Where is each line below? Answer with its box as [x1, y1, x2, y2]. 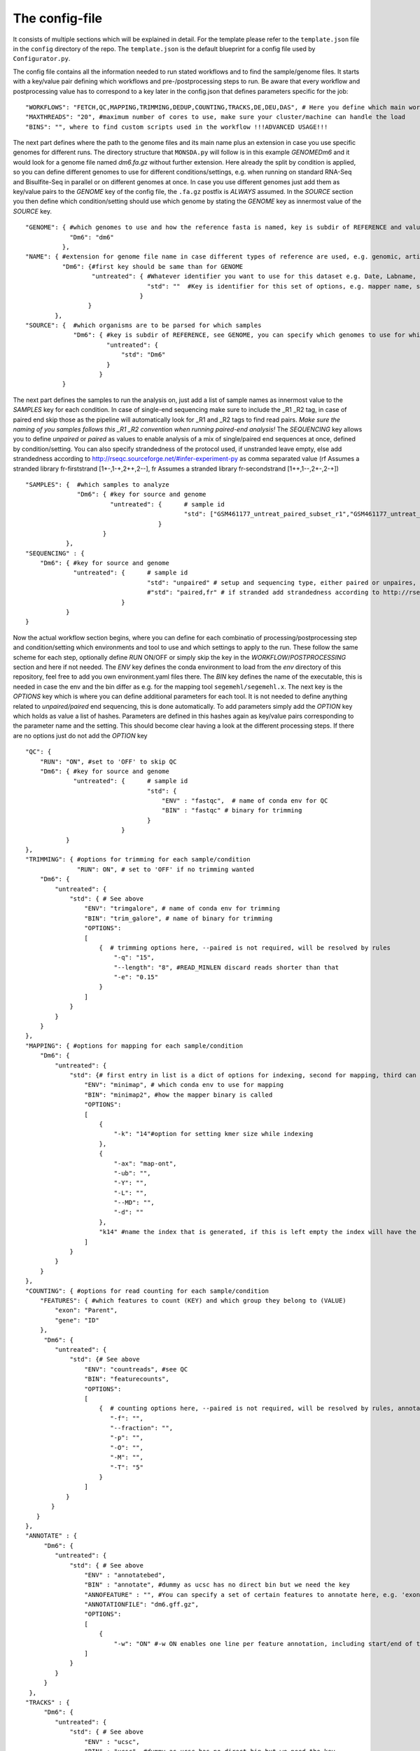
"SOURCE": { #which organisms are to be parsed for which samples [25, 321, 262, 329]
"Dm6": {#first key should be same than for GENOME [62, 263, 244, 270]
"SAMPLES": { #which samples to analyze [25, 480, 169, 488]
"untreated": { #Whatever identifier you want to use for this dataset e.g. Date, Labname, [91, 272, 416, 280]
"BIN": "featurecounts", [84, 1375, 169, 1383]
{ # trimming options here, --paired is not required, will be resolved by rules [99, 943, 391, 952]
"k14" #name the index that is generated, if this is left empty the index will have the [99, 1228, 416, 1236]
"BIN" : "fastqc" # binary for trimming [161, 806, 302, 815]
